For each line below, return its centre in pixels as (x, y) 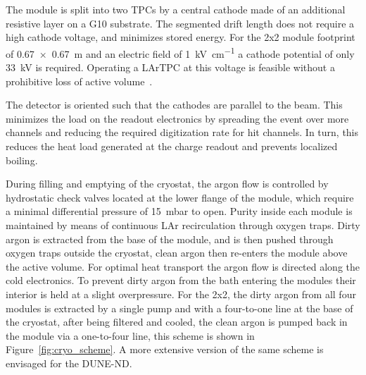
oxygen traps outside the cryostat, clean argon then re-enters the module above (177, 253)
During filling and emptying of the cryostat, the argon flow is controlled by (167, 184)
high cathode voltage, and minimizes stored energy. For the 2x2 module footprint (181, 37)
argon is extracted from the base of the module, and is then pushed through (170, 239)
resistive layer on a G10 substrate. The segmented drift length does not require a (180, 23)
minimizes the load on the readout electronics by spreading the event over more (177, 118)
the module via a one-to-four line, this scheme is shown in (130, 335)
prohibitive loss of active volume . (79, 81)
